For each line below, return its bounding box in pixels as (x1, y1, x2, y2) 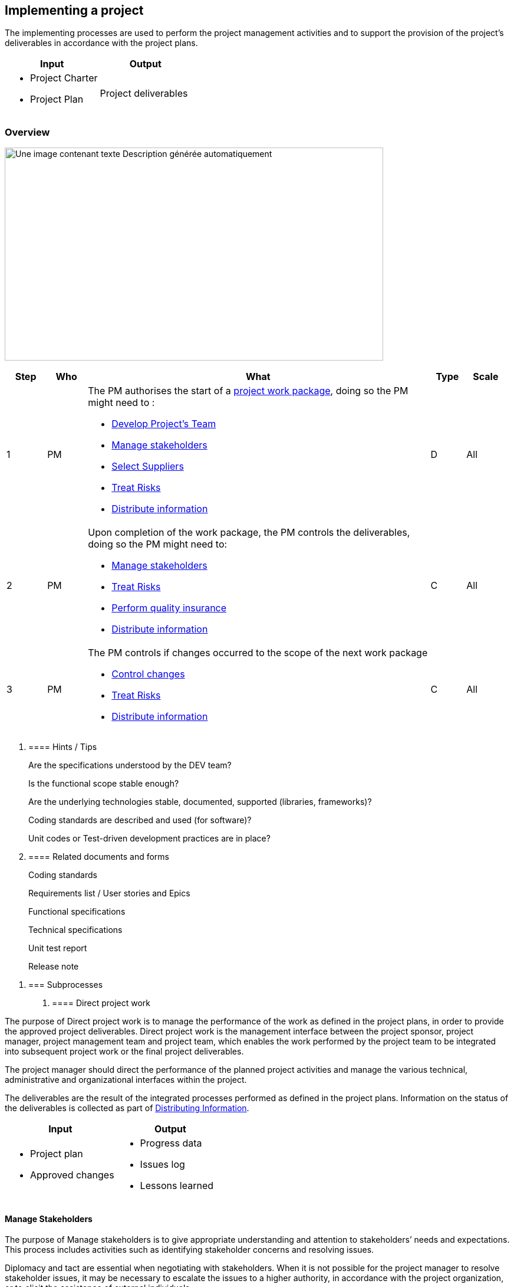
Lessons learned (140, 1180, 214, 1192)
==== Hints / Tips (28, 742, 97, 752)
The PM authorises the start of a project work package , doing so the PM (88, 385, 408, 397)
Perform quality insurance (111, 602, 227, 614)
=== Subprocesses (28, 980, 103, 990)
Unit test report (28, 943, 87, 954)
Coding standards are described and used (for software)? (28, 815, 252, 826)
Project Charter (30, 72, 98, 84)
